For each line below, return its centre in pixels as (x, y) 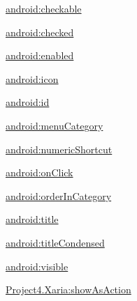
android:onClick (39, 172)
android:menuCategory (55, 125)
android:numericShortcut (59, 149)
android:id (28, 102)
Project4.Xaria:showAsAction (68, 290)
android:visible (37, 266)
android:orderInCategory (59, 195)
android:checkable (44, 8)
